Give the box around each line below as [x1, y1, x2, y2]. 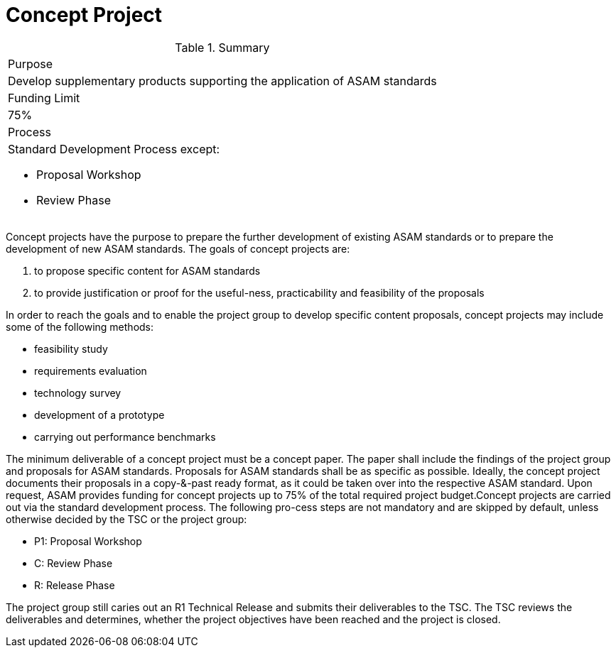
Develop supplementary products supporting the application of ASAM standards [8, 73, 437, 88]
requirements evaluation [34, 364, 147, 377]
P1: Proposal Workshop [34, 534, 142, 547]
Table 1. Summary [175, 40, 270, 55]
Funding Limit [8, 90, 80, 105]
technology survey [34, 386, 121, 399]
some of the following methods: [6, 320, 154, 333]
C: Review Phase [34, 556, 113, 569]
